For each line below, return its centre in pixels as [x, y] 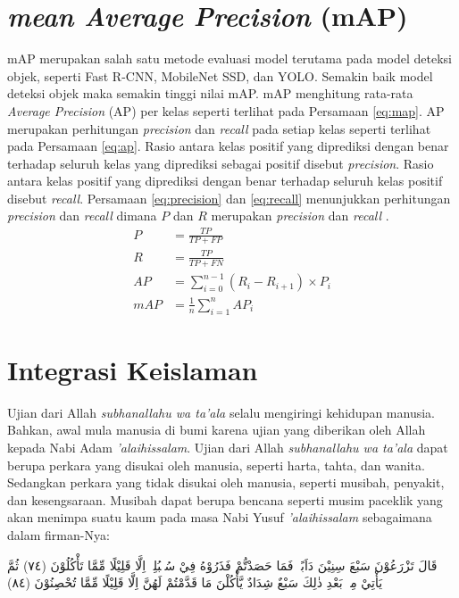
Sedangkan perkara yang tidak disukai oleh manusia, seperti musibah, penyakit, [226, 482]
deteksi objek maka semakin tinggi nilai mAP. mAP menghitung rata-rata [210, 93]
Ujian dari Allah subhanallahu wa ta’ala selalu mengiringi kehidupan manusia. [221, 412]
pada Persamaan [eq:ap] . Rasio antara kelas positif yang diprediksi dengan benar [228, 146]
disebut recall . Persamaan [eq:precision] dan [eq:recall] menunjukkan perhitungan [229, 198]
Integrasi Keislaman [133, 369]
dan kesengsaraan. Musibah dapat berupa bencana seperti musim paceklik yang [225, 499]
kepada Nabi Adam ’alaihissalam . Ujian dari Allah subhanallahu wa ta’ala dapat [228, 447]
